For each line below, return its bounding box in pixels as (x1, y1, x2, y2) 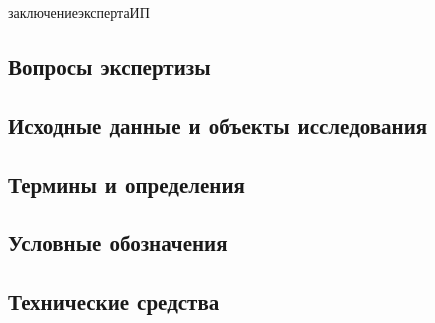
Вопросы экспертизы (8, 50, 211, 81)
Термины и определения (8, 168, 245, 199)
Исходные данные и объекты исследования (8, 109, 428, 140)
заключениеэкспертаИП (8, 2, 150, 22)
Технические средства (8, 286, 220, 317)
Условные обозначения (8, 227, 228, 258)
